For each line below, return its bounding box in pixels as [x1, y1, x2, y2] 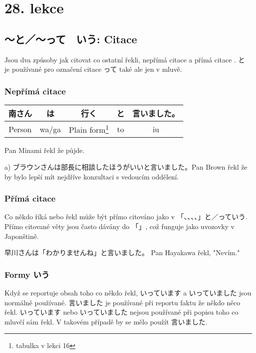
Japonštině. [4, 231, 39, 241]
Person [8, 123, 32, 135]
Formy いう [4, 268, 50, 280]
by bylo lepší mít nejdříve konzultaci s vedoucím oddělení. [4, 171, 179, 181]
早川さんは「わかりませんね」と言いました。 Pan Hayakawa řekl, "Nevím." [4, 247, 240, 258]
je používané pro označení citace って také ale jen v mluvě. [4, 64, 182, 74]
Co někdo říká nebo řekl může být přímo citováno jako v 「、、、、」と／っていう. [4, 211, 248, 222]
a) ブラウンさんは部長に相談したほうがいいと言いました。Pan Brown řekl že [4, 161, 248, 172]
